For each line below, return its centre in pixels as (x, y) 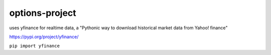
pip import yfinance (35, 46)
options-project (43, 13)
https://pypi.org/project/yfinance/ (44, 37)
